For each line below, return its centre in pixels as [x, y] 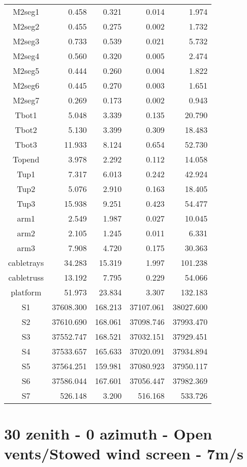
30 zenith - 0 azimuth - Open [108, 434]
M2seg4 [26, 56]
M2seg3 [26, 41]
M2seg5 [26, 71]
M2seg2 [26, 26]
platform [26, 292]
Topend [26, 159]
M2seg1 [26, 11]
